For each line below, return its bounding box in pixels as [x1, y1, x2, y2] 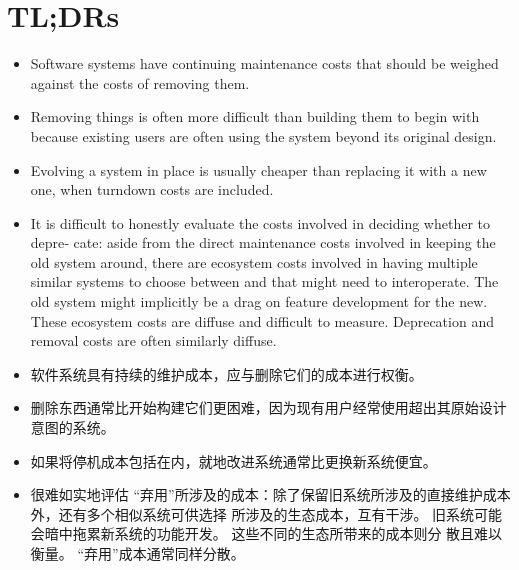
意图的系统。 [30, 417, 115, 438]
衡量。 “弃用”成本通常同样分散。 [30, 543, 245, 563]
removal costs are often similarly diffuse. [30, 330, 277, 351]
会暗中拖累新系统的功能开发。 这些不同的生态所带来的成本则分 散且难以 [30, 523, 503, 544]
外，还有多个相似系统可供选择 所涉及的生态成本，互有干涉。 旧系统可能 [30, 503, 503, 524]
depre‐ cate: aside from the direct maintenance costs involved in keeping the [30, 232, 496, 253]
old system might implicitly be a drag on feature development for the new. [30, 291, 488, 312]
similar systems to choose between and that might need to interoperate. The [30, 271, 499, 292]
